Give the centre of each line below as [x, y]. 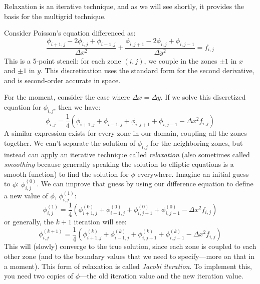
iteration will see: [100, 222]
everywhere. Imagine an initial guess [193, 174]
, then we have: [77, 106]
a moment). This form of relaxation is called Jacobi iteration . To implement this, [128, 266]
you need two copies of [39, 276]
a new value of [26, 196]
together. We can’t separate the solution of [70, 143]
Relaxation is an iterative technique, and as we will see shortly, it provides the [124, 6]
